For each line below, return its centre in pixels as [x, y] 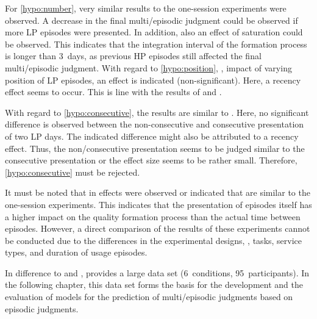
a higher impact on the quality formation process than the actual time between [153, 216]
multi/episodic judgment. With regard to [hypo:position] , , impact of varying [148, 67]
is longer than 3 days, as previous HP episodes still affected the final [133, 56]
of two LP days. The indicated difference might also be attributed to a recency [152, 136]
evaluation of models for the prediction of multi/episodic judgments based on [149, 297]
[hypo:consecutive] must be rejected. [73, 172]
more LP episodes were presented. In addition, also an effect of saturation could [154, 32]
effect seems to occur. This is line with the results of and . [113, 92]
